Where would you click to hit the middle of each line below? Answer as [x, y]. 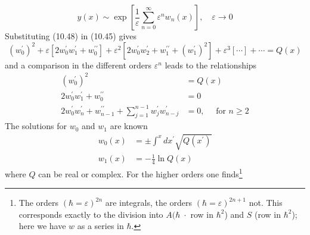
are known [129, 126]
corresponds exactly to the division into [91, 214]
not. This [266, 203]
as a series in [100, 226]
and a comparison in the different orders [78, 65]
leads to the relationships [211, 65]
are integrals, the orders [149, 203]
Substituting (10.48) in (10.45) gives [71, 36]
